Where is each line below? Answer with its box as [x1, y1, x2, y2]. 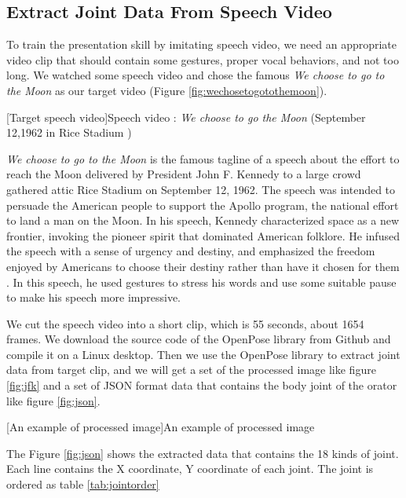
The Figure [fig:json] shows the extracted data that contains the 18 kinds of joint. [6, 445, 399, 461]
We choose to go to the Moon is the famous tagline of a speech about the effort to [6, 150, 400, 167]
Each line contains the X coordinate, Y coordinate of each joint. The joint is [6, 460, 374, 477]
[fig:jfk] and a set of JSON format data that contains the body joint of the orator [6, 377, 397, 394]
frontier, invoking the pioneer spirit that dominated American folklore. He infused [6, 227, 400, 244]
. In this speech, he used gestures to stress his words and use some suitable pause [6, 273, 397, 290]
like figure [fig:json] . [6, 392, 101, 408]
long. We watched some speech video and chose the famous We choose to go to [6, 67, 385, 83]
